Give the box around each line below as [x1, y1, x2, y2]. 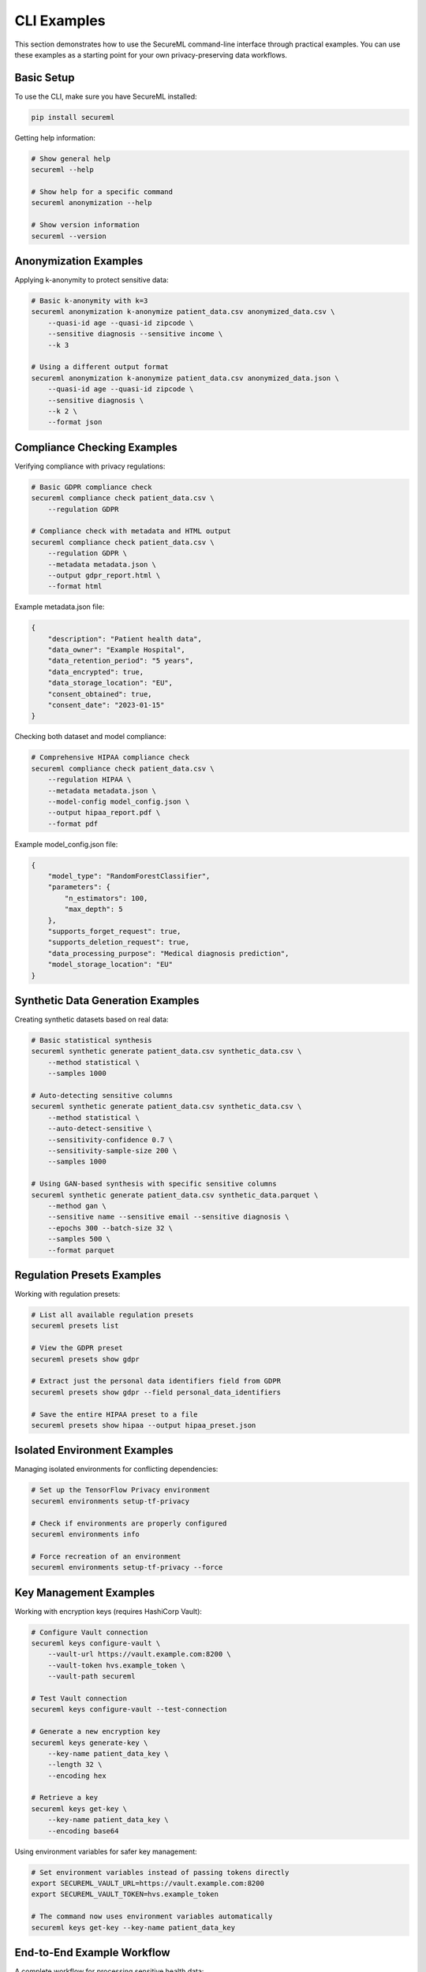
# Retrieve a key [31, 1793, 99, 1802]
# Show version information [31, 221, 140, 230]
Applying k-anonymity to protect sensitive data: [14, 275, 169, 285]
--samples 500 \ [47, 1234, 110, 1244]
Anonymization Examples [14, 254, 144, 267]
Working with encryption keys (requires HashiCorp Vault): [14, 1606, 203, 1616]
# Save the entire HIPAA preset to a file [31, 1410, 198, 1419]
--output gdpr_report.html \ [47, 570, 161, 580]
